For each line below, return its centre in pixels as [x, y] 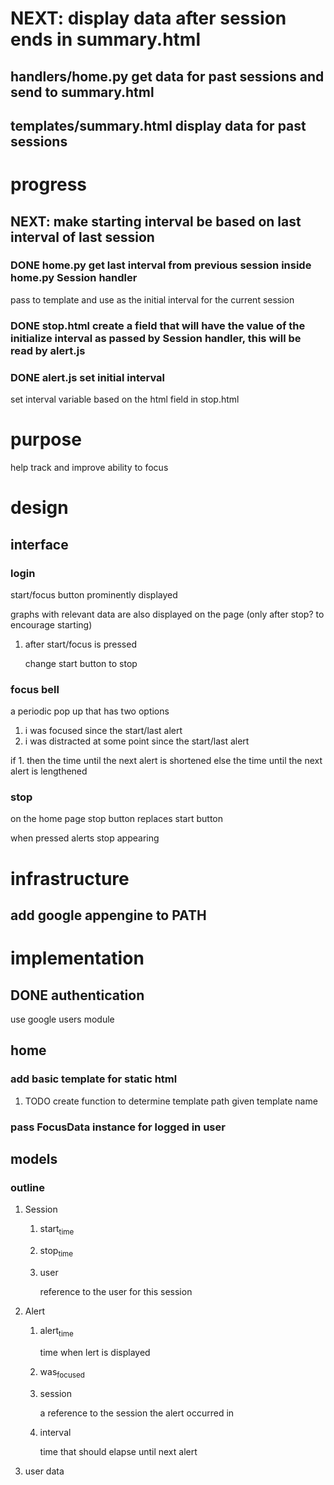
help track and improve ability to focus [89, 467]
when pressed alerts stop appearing [85, 838]
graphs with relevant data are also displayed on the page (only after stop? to [167, 614]
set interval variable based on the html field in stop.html [125, 399]
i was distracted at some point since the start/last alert [137, 741]
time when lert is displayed [95, 1352]
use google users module [62, 1019]
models [34, 1159]
